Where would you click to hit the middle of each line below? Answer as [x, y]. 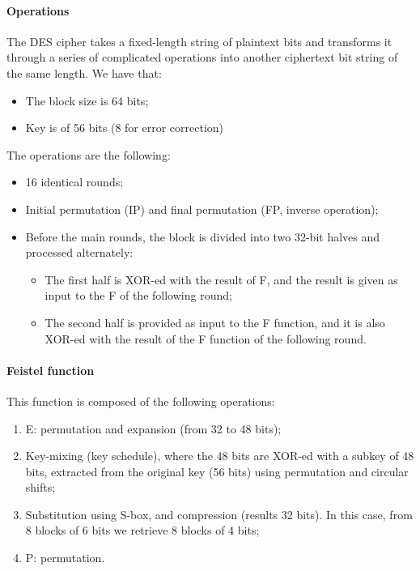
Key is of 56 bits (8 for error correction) [125, 128]
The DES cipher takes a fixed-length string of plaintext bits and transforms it [199, 41]
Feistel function [51, 370]
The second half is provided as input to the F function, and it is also [215, 322]
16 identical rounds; [74, 182]
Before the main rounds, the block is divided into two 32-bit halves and [203, 236]
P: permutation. [65, 558]
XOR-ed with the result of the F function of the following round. [206, 338]
